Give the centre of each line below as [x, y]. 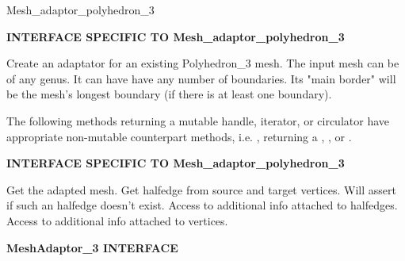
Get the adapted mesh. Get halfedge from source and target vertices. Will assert [201, 189]
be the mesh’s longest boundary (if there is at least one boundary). [169, 94]
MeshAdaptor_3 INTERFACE [92, 247]
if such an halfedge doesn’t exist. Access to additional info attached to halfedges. [202, 205]
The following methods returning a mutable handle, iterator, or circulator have [198, 120]
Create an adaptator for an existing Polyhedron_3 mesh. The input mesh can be [203, 63]
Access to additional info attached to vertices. [117, 220]
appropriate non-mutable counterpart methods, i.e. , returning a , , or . [179, 136]
